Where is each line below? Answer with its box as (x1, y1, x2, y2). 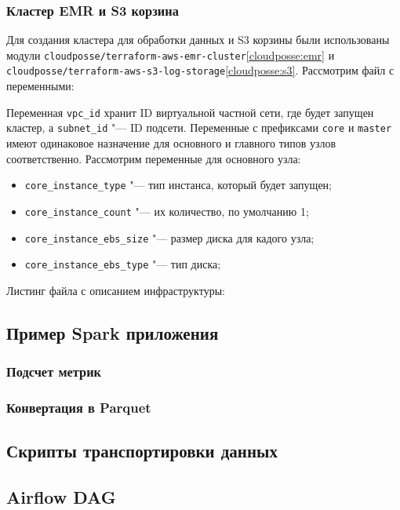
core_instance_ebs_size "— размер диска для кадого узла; (24, 229, 315, 246)
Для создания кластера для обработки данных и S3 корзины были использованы (6, 31, 390, 48)
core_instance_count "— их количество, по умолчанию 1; (24, 202, 309, 219)
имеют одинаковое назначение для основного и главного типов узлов (6, 135, 336, 151)
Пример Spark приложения (6, 320, 219, 344)
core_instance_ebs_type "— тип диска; (24, 256, 221, 272)
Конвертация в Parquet (6, 397, 151, 417)
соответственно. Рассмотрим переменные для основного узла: (6, 150, 301, 166)
